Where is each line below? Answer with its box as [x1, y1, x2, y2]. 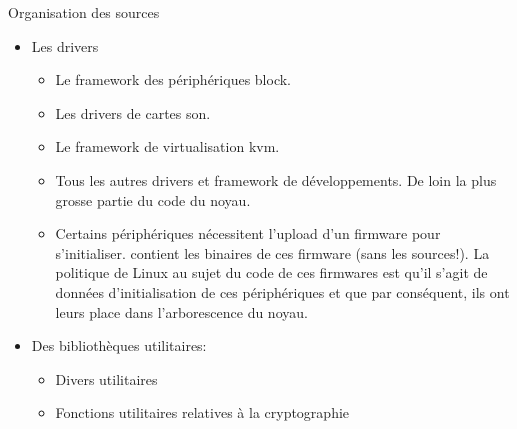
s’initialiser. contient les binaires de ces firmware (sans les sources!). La [55, 242, 490, 263]
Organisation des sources [8, 2, 160, 22]
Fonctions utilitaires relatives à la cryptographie [55, 402, 350, 423]
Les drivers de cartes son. [55, 102, 211, 123]
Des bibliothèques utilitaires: [31, 335, 207, 356]
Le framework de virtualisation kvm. [55, 136, 280, 157]
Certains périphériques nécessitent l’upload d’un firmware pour [55, 223, 441, 244]
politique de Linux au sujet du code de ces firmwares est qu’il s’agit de [55, 262, 488, 283]
